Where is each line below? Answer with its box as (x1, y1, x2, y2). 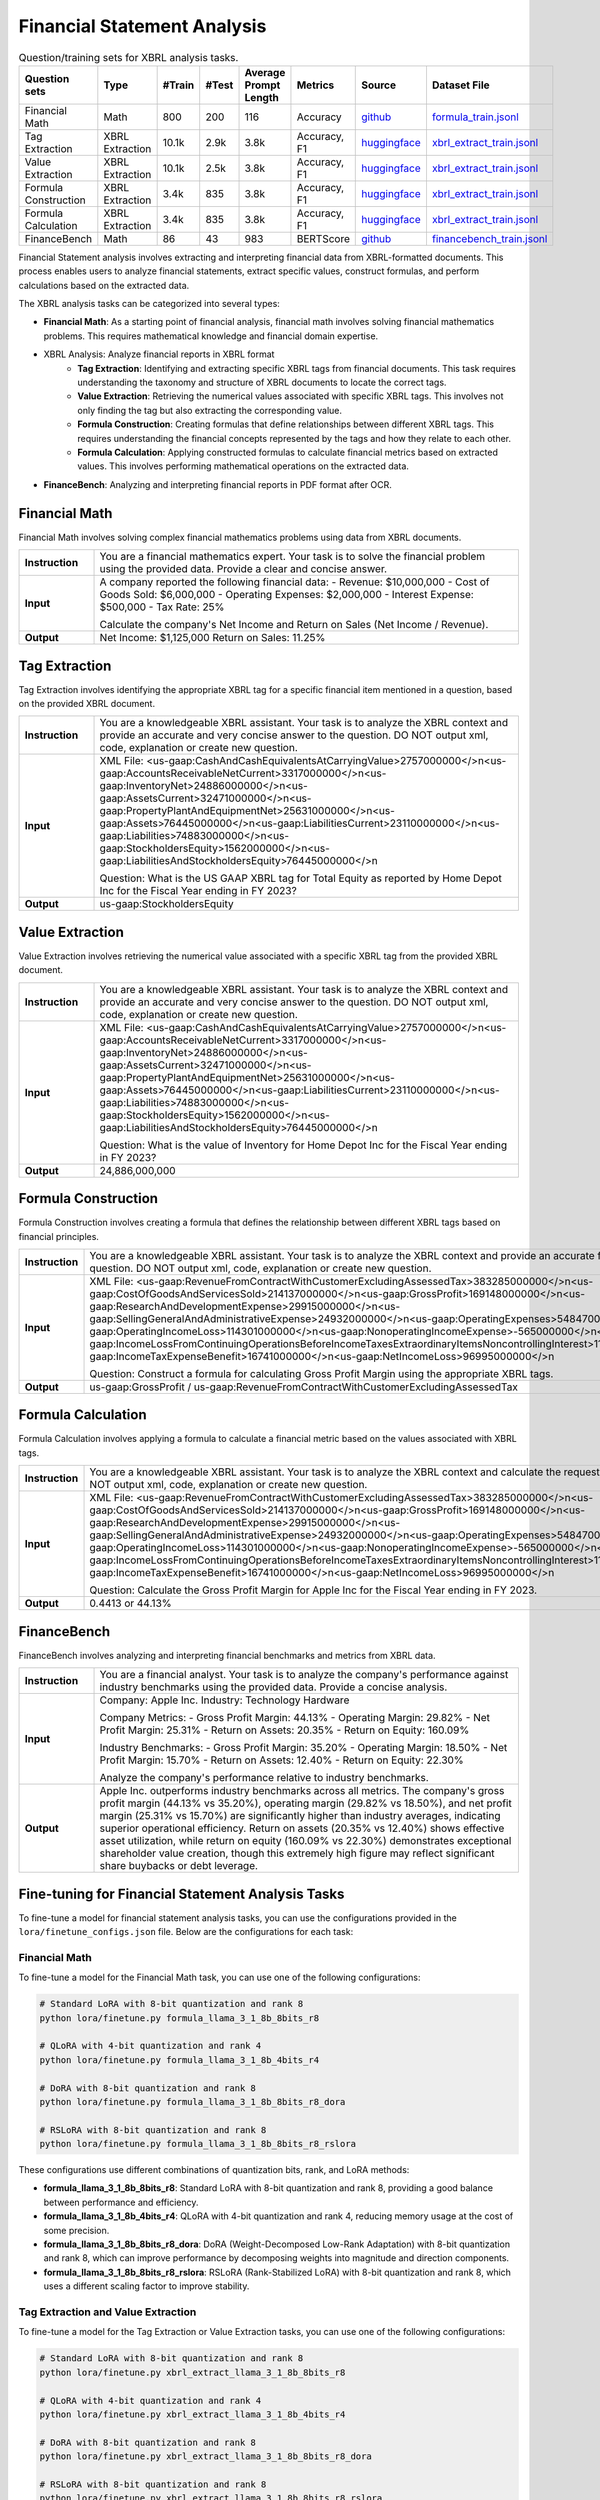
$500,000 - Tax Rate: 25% (99, 600, 225, 614)
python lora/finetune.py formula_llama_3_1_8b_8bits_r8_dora (39, 2096, 346, 2107)
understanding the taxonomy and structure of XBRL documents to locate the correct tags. (77, 376, 447, 389)
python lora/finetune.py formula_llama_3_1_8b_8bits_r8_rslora (39, 2138, 357, 2150)
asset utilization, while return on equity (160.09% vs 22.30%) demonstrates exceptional (99, 1834, 512, 1848)
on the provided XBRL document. (18, 697, 155, 709)
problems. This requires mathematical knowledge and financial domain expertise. (43, 330, 379, 342)
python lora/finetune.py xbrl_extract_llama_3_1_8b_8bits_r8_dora (39, 2451, 372, 2462)
